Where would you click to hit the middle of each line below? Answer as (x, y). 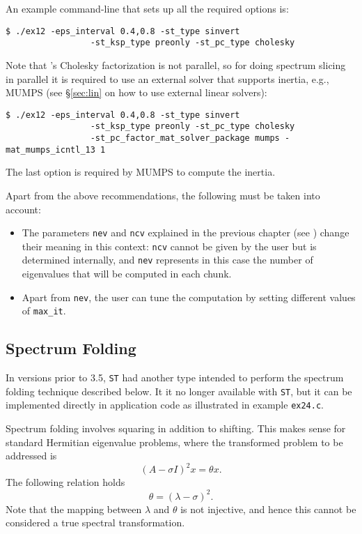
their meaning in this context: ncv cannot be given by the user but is (169, 246)
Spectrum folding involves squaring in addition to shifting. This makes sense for (176, 428)
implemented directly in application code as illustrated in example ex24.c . (165, 405)
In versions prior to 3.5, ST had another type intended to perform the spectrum (175, 377)
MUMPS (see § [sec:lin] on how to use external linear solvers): (136, 92)
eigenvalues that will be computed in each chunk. (127, 274)
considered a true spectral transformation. (95, 522)
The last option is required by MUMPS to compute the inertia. (141, 172)
